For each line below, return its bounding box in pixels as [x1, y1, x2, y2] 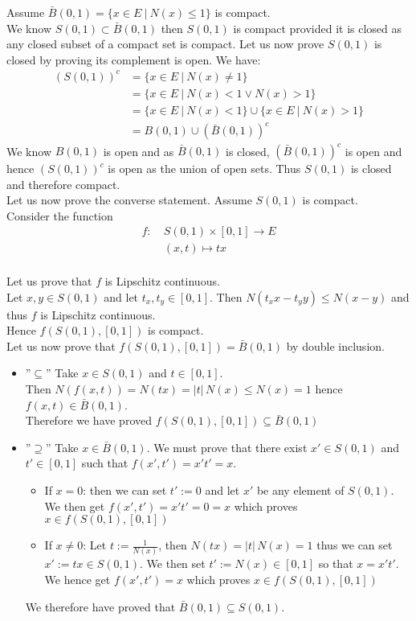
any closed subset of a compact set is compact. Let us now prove [6, 35, 324, 52]
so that [318, 555, 353, 572]
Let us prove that [6, 273, 92, 290]
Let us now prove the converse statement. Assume [6, 191, 252, 208]
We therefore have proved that [25, 598, 176, 615]
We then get [44, 497, 105, 514]
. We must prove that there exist [146, 438, 308, 455]
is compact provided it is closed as [233, 19, 402, 36]
